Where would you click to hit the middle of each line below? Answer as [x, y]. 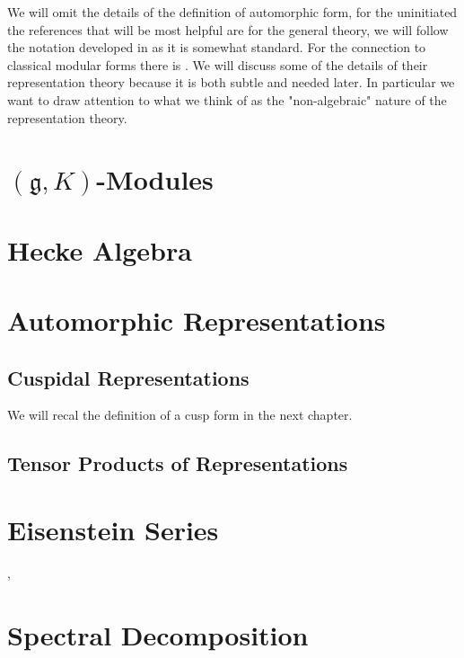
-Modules [155, 179]
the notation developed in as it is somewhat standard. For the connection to [217, 47]
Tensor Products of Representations [178, 463]
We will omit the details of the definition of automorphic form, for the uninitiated [232, 12]
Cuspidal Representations [128, 377]
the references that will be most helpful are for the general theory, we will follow [228, 29]
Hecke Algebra [100, 249]
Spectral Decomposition [158, 634]
